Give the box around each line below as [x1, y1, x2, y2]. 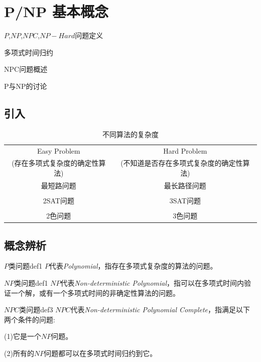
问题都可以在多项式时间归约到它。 [44, 347, 157, 358]
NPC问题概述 [4, 64, 48, 74]
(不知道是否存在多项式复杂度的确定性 [120, 158, 243, 168]
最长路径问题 [164, 180, 206, 190]
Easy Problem [37, 145, 80, 156]
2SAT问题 [43, 195, 74, 205]
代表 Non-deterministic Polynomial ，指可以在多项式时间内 [60, 277, 244, 288]
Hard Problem [163, 145, 207, 156]
